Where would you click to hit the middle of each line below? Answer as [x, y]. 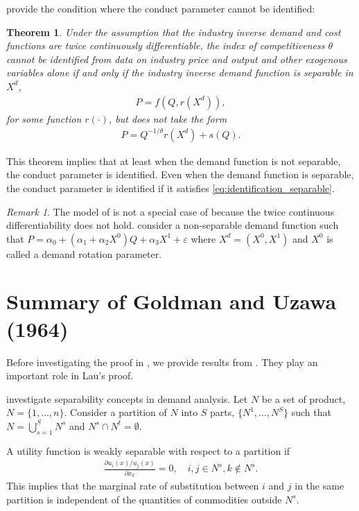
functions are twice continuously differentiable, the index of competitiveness [166, 45]
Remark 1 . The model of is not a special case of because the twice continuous [170, 211]
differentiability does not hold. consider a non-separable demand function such [173, 225]
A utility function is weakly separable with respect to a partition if [148, 450]
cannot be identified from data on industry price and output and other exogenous [177, 59]
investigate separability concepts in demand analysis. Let [127, 398]
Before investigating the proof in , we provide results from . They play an [162, 362]
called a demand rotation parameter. [84, 253]
